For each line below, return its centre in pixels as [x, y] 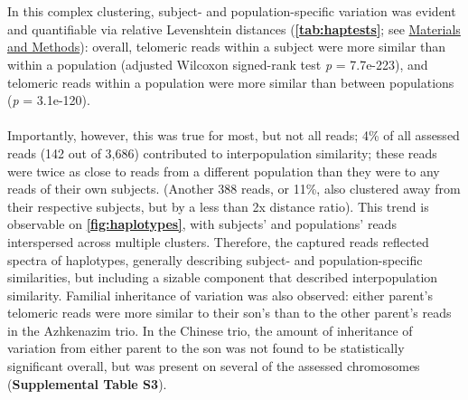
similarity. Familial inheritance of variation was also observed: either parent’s [220, 295]
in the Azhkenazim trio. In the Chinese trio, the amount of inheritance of [210, 330]
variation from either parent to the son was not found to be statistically [206, 348]
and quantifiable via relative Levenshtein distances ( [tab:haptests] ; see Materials [234, 29]
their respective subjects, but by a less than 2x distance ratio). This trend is [218, 206]
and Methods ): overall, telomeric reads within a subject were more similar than [227, 47]
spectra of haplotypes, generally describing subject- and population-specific [215, 259]
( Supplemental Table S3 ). [87, 383]
